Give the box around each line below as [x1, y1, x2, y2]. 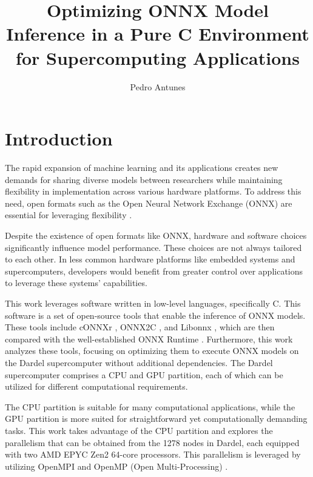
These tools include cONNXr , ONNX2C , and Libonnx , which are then [5, 321, 275, 333]
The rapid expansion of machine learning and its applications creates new [5, 161, 278, 174]
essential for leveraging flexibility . [5, 208, 132, 221]
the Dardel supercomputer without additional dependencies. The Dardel [5, 356, 273, 369]
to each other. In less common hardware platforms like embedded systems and [5, 253, 295, 265]
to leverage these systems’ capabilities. [5, 276, 147, 289]
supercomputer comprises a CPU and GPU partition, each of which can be [5, 368, 283, 381]
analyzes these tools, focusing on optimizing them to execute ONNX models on [5, 344, 299, 357]
